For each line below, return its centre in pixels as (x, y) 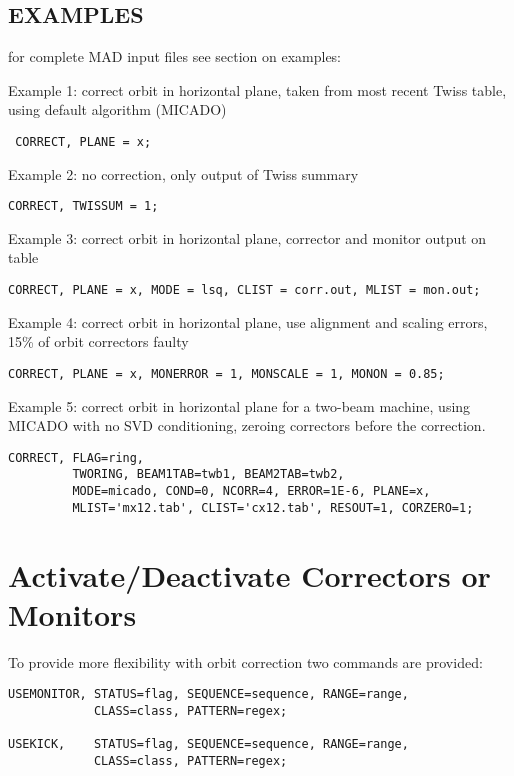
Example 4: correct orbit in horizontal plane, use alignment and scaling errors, (248, 321)
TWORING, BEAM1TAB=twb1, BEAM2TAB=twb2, (208, 474)
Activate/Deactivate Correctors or (249, 574)
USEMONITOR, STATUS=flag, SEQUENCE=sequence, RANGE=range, (208, 694)
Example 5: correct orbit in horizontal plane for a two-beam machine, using (239, 405)
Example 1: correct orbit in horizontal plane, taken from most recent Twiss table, (257, 89)
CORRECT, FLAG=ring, (76, 457)
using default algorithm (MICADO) (117, 109)
